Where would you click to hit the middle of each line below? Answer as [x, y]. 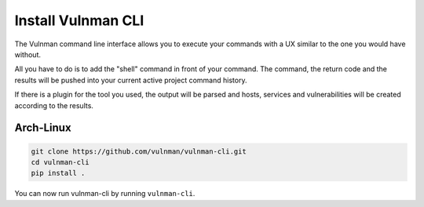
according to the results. [54, 105]
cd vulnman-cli [60, 162]
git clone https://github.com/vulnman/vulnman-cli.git [139, 151]
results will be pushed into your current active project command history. [131, 80]
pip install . [58, 173]
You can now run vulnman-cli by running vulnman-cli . [105, 194]
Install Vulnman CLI [79, 20]
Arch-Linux [43, 128]
